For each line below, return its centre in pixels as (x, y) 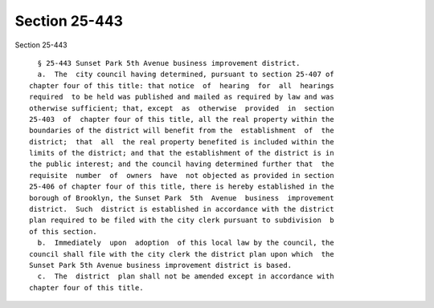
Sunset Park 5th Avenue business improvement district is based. (161, 265)
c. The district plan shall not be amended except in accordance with (186, 276)
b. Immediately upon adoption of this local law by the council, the (186, 243)
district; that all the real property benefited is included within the (182, 142)
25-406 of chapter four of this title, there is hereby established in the (182, 187)
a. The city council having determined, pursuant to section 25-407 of (186, 75)
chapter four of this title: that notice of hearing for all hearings (182, 85)
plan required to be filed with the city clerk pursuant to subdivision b (182, 220)
